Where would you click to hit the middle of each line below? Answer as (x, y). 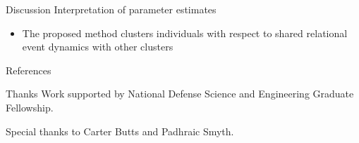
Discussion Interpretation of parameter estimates (111, 9)
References (29, 70)
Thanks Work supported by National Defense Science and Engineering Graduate (180, 94)
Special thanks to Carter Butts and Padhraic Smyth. (120, 131)
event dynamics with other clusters (98, 47)
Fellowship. (30, 107)
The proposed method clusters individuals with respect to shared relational (185, 33)
